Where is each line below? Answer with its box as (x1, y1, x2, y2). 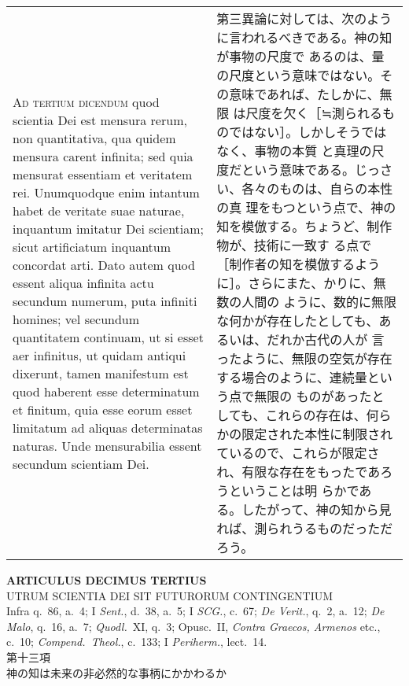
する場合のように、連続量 (216, 368, 367, 386)
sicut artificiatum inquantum (13, 237, 171, 256)
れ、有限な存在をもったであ (216, 463, 381, 481)
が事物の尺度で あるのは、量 (216, 47, 385, 65)
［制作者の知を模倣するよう (216, 255, 381, 273)
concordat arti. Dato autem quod (13, 255, 195, 274)
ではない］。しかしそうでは (229, 123, 387, 141)
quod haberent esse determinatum (13, 382, 200, 400)
